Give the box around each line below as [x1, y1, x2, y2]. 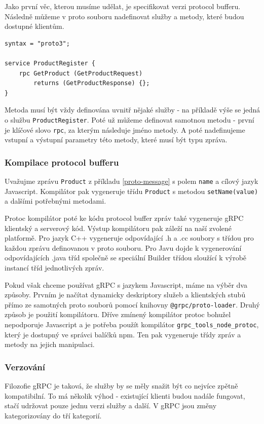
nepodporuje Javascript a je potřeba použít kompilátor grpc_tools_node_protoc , [5, 319, 259, 329]
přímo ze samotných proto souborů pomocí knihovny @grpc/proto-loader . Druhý [5, 299, 260, 310]
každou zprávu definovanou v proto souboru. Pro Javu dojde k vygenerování [5, 242, 242, 253]
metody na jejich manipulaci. [5, 339, 95, 350]
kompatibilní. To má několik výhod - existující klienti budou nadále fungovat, [5, 390, 245, 401]
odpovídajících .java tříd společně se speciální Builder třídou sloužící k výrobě [5, 252, 247, 263]
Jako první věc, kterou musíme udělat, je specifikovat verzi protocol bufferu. [5, 1, 241, 11]
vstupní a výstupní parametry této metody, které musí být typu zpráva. [5, 134, 228, 145]
